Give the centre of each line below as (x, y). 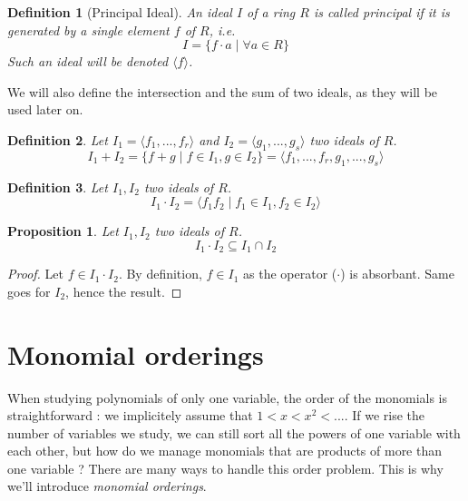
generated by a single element (88, 29)
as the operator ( (290, 274)
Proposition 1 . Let (63, 231)
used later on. (45, 109)
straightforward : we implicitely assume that (130, 415)
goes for (29, 291)
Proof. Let (35, 274)
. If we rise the (385, 415)
